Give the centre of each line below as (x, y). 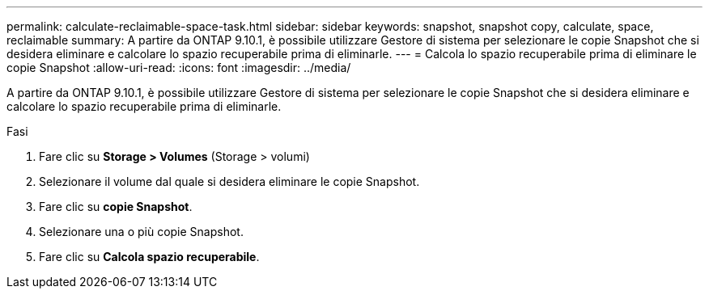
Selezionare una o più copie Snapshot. (141, 232)
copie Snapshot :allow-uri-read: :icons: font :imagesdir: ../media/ (179, 67)
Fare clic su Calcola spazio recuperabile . (149, 257)
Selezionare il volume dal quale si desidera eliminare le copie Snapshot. (229, 181)
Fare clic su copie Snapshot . (116, 206)
